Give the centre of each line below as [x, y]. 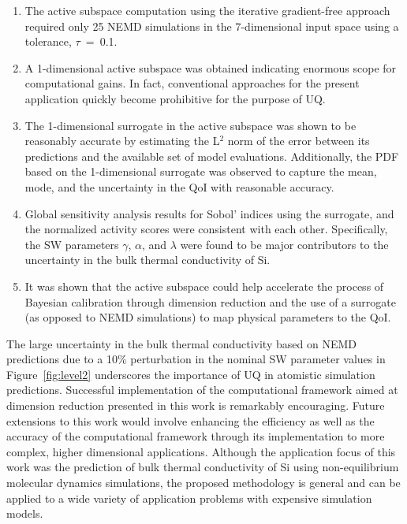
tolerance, [48, 41]
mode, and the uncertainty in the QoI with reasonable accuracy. [179, 186]
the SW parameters [72, 244]
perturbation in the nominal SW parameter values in [258, 359]
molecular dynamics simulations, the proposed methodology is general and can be [203, 483]
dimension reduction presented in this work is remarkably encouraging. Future [196, 405]
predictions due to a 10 [62, 359]
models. [25, 513]
